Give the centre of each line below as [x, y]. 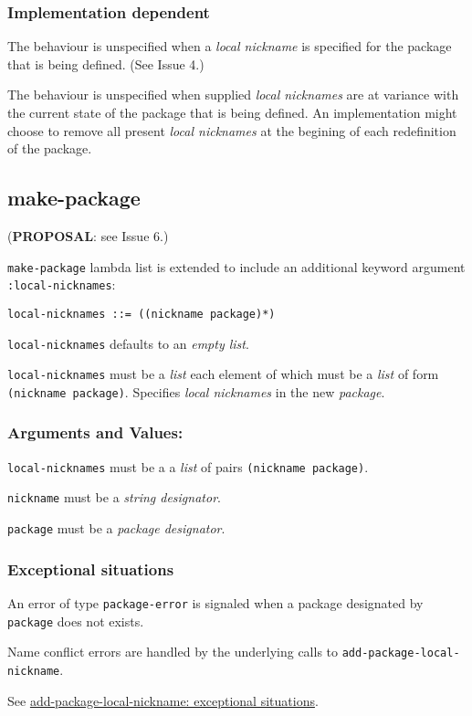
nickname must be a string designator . [114, 497]
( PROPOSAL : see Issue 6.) [88, 235]
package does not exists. [76, 621]
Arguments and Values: [95, 432]
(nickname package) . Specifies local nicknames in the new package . [196, 391]
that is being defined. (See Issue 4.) [106, 63]
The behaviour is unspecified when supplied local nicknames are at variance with [233, 95]
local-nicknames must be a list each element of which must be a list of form [223, 374]
